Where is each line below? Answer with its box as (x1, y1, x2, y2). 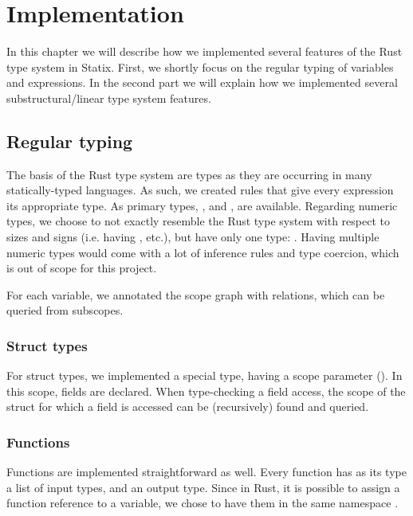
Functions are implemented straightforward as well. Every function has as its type (6, 463, 407, 480)
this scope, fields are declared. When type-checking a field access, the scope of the (6, 382, 406, 399)
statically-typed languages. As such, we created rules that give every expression (6, 182, 394, 198)
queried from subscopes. (6, 302, 124, 319)
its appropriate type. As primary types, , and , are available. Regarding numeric (6, 197, 398, 213)
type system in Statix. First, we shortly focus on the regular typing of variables (6, 58, 394, 75)
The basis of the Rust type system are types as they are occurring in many (6, 166, 372, 182)
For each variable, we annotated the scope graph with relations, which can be (6, 286, 385, 303)
